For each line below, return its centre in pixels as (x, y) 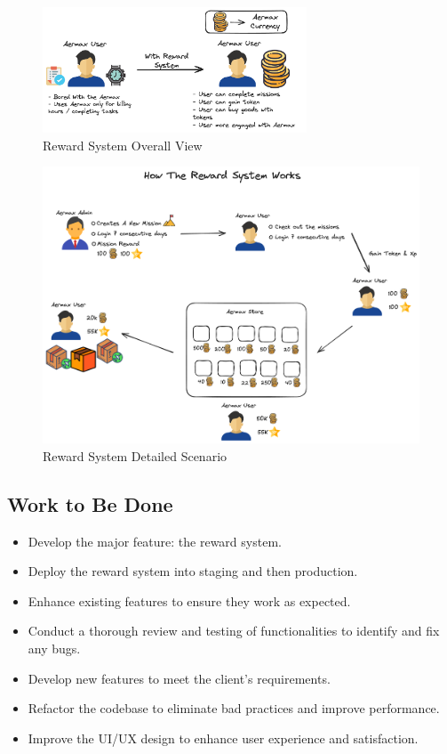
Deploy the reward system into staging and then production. (193, 571)
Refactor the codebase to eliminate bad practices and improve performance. (234, 708)
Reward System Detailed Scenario (135, 455)
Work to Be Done (90, 503)
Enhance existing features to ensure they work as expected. (189, 600)
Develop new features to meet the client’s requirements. (179, 678)
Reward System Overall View (123, 145)
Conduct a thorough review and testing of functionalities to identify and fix (234, 631)
